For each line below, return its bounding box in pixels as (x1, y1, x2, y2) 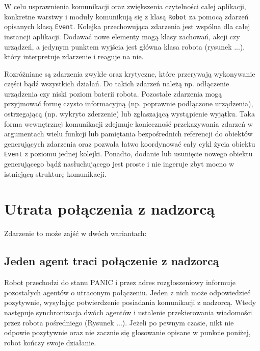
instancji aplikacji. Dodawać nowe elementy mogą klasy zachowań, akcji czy (4, 31, 240, 41)
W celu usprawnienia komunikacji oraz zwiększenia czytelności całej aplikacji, (4, 1, 246, 11)
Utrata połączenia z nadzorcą (4, 198, 215, 219)
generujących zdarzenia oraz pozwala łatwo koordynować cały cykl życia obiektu (4, 138, 255, 149)
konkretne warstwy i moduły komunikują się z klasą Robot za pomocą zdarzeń (4, 11, 249, 21)
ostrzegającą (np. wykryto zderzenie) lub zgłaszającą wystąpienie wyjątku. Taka (4, 108, 255, 119)
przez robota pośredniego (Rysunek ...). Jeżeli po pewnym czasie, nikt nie (4, 317, 234, 327)
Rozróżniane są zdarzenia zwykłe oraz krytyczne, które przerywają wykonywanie (4, 68, 255, 79)
